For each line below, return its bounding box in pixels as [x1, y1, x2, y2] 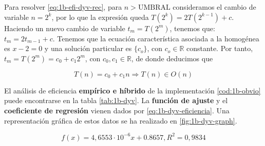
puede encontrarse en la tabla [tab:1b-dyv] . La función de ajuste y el [4, 95, 228, 106]
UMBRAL [138, 4, 171, 11]
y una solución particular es [44, 43, 132, 54]
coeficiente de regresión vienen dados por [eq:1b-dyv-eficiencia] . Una [4, 105, 230, 115]
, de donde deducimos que [131, 53, 213, 63]
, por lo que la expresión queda [51, 11, 149, 22]
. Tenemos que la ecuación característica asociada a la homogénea [52, 33, 259, 43]
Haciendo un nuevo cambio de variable [4, 22, 125, 33]
